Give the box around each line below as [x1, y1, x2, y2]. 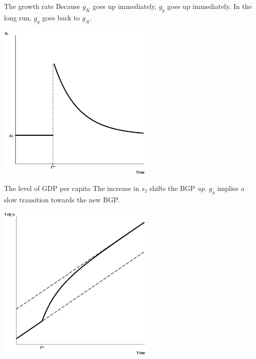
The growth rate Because [4, 1, 80, 11]
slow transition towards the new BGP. [4, 194, 120, 204]
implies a [217, 183, 245, 193]
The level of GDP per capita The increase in [4, 183, 139, 193]
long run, [4, 12, 32, 22]
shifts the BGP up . [149, 183, 207, 193]
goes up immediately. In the [167, 1, 252, 11]
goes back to [42, 12, 80, 22]
